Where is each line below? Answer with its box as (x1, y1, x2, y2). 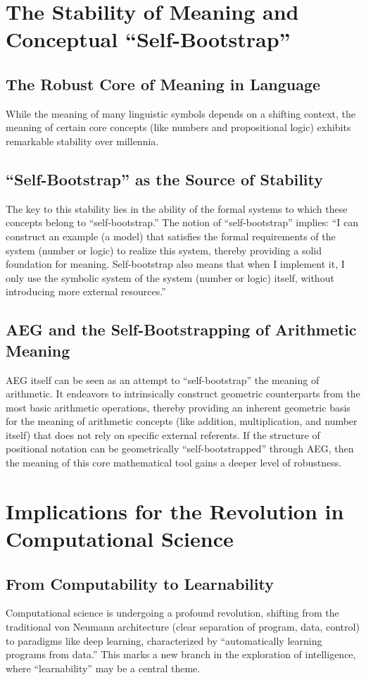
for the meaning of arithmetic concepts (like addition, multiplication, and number (6, 414, 358, 428)
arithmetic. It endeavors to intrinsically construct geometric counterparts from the (6, 386, 360, 401)
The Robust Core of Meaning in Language (6, 73, 321, 94)
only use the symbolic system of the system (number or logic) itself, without (6, 270, 334, 285)
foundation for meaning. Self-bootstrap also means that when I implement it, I (6, 256, 345, 271)
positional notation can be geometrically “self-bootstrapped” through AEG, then (6, 441, 354, 456)
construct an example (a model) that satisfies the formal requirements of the (6, 228, 336, 243)
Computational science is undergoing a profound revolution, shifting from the (6, 605, 339, 620)
